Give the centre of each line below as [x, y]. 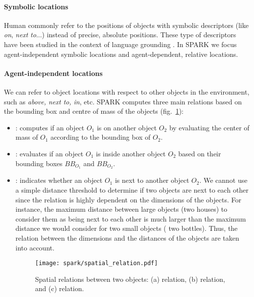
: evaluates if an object [49, 153]
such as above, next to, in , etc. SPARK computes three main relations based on [123, 101]
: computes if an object [50, 127]
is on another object [127, 127]
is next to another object [152, 180]
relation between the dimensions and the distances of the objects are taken [127, 237]
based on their [200, 153]
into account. [35, 247]
